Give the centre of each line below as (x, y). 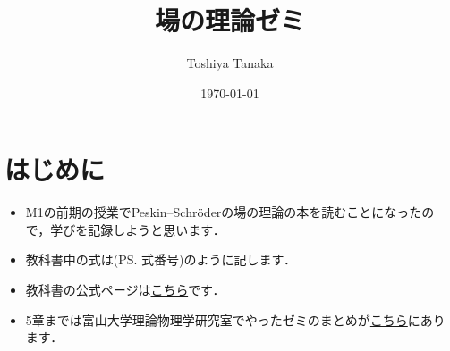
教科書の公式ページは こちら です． (125, 290)
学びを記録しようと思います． (138, 229)
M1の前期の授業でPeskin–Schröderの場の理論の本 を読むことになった (224, 212)
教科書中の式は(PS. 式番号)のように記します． (161, 259)
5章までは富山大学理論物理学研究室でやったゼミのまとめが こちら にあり (235, 319)
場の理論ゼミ (229, 20)
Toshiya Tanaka (230, 63)
